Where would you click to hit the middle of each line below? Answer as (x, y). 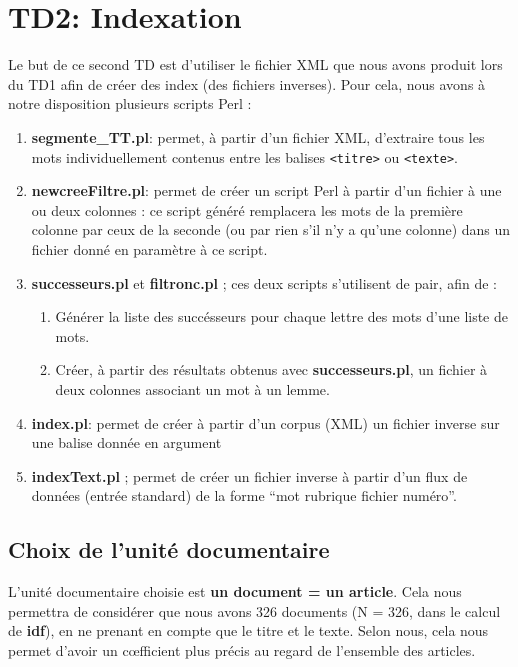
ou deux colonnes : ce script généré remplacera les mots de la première (247, 209)
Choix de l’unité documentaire (169, 549)
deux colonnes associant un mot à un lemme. (192, 388)
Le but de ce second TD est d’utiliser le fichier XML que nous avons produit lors (255, 64)
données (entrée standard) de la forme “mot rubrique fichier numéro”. (244, 495)
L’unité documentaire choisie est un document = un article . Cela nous (235, 591)
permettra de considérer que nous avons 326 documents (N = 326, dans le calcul (254, 610)
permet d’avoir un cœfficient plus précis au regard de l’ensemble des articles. (242, 649)
